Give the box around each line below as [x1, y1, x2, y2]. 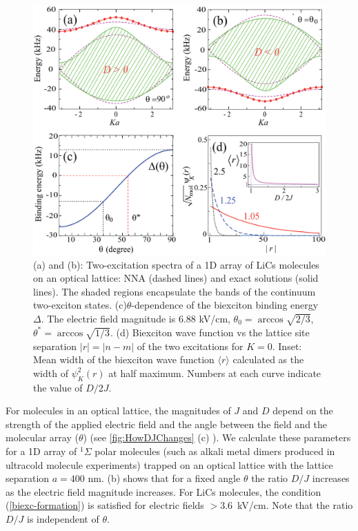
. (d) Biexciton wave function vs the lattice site [110, 325, 310, 339]
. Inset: [272, 338, 302, 353]
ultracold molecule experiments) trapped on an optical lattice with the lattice [6, 457, 333, 472]
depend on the [272, 403, 333, 418]
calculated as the [232, 352, 304, 367]
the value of [33, 380, 83, 394]
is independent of [27, 511, 99, 525]
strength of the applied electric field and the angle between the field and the [6, 416, 328, 431]
